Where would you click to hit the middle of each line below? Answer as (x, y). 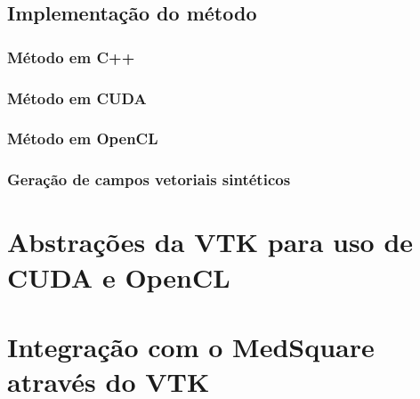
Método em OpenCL (83, 138)
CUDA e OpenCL (119, 277)
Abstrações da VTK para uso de (210, 242)
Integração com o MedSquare (191, 346)
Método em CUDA (77, 98)
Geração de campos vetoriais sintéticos (149, 179)
